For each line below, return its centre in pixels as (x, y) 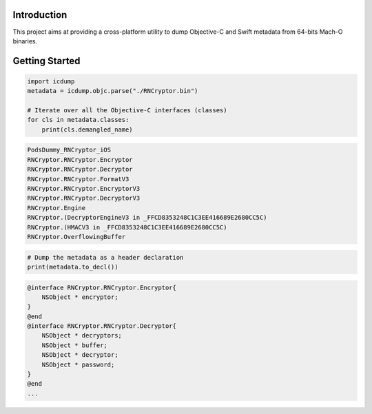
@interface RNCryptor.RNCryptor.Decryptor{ (102, 326)
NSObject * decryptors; (82, 335)
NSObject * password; (78, 364)
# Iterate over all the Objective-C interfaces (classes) (127, 111)
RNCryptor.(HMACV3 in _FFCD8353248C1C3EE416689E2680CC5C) (127, 227)
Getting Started (46, 61)
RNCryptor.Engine (56, 208)
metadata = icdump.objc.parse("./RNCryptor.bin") (113, 91)
